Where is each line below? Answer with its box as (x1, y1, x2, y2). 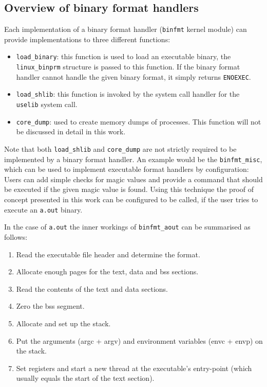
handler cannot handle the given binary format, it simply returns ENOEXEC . (16, 71, 251, 82)
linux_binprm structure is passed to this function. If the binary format (16, 61, 240, 72)
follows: (4, 231, 28, 242)
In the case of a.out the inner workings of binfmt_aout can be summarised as (4, 221, 251, 232)
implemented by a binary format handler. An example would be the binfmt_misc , (4, 153, 262, 164)
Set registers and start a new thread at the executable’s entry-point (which (16, 362, 252, 373)
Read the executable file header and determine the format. (16, 249, 200, 259)
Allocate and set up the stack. (16, 318, 111, 328)
